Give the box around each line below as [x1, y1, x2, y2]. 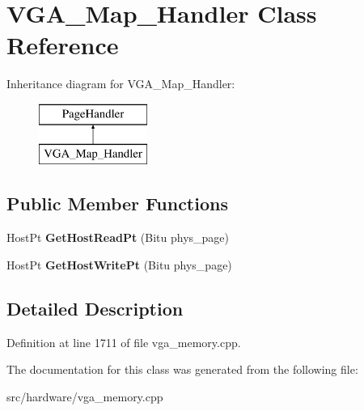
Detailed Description [6, 295, 184, 320]
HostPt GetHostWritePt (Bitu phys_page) [6, 256, 232, 273]
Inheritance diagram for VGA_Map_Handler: [6, 75, 235, 92]
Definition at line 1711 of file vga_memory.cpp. [6, 333, 241, 350]
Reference [6, 28, 119, 61]
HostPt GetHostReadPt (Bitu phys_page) [6, 229, 230, 246]
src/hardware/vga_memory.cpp [6, 388, 163, 405]
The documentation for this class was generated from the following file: [6, 361, 358, 378]
